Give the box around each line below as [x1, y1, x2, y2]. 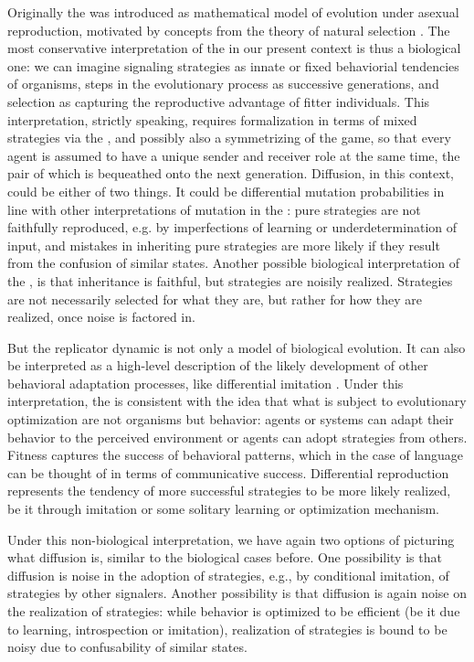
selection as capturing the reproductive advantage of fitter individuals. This [7, 91, 430, 111]
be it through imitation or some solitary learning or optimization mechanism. [7, 499, 439, 518]
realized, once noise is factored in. [7, 307, 195, 326]
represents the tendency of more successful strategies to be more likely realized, [7, 481, 451, 500]
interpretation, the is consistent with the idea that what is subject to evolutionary [7, 391, 467, 411]
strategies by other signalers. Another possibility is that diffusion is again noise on [7, 583, 467, 603]
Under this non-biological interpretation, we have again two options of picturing [7, 529, 455, 549]
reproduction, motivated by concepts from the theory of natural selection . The [7, 20, 450, 39]
